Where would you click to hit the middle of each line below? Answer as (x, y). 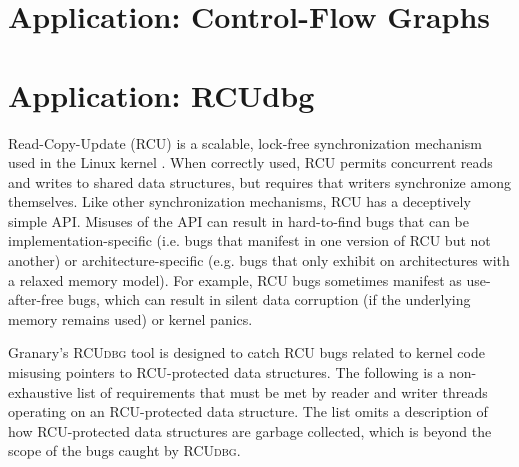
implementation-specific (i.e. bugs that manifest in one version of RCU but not (249, 240)
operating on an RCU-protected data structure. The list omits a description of (248, 411)
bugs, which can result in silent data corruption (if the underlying (269, 299)
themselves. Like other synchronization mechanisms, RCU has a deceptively (239, 201)
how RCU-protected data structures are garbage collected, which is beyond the (250, 430)
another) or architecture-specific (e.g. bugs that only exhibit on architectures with (259, 260)
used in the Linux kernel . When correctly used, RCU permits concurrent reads (250, 162)
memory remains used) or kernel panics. (130, 318)
